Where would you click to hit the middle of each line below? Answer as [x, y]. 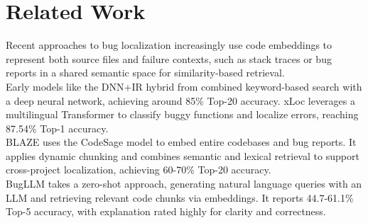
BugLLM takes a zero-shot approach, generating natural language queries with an [184, 184]
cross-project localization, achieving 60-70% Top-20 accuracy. [139, 170]
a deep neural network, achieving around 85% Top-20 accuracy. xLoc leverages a [181, 100]
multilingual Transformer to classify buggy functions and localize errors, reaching [182, 114]
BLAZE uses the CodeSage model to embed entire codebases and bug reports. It [181, 142]
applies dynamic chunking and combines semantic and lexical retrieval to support [183, 155]
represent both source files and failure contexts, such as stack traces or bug [169, 58]
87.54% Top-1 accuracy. [57, 128]
